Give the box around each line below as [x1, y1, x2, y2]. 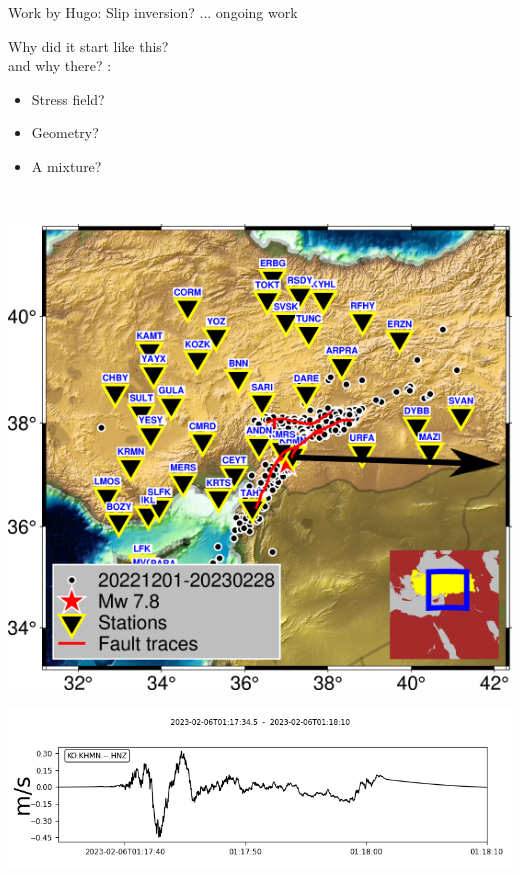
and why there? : [8, 55, 112, 76]
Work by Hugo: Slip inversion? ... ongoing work [8, 2, 298, 22]
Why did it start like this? [8, 35, 169, 56]
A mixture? [31, 155, 102, 176]
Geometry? [31, 122, 99, 143]
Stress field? [31, 88, 105, 109]
